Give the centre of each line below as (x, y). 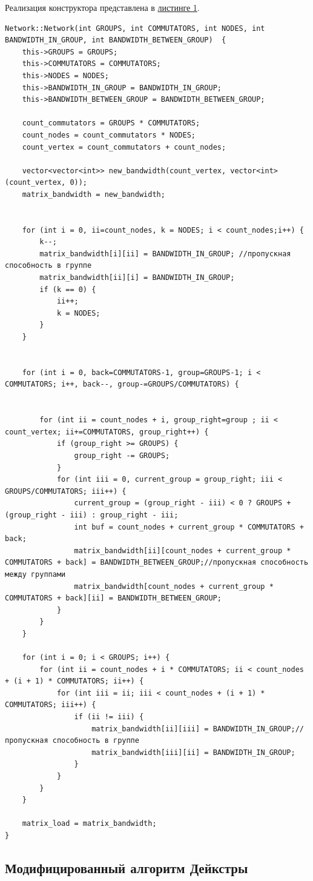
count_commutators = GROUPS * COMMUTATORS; (111, 123)
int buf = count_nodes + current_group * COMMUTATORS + (189, 527)
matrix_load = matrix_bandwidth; (89, 824)
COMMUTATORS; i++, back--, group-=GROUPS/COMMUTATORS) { (122, 384)
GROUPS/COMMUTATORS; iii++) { (66, 491)
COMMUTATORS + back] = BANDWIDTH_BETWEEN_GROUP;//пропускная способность (157, 563)
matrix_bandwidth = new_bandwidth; (94, 194)
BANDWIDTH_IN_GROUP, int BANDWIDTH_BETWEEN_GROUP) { (116, 40)
